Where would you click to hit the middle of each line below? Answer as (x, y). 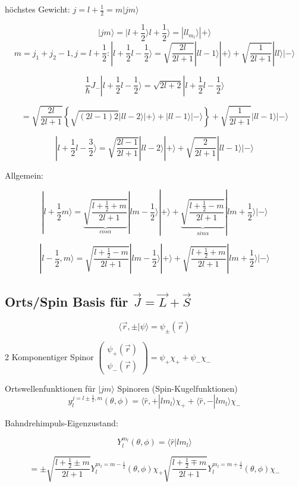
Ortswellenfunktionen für (50, 388)
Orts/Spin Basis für (67, 302)
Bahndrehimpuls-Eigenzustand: (62, 423)
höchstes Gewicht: (37, 9)
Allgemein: (24, 175)
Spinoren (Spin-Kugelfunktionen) (177, 388)
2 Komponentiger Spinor (49, 356)
